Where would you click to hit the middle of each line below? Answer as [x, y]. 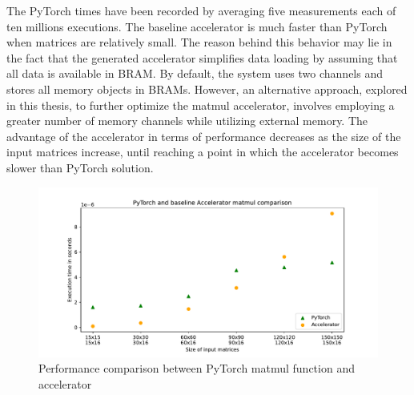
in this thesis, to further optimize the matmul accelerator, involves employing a [201, 105]
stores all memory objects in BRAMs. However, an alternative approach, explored [207, 89]
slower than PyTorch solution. [80, 167]
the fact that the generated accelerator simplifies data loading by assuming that [202, 57]
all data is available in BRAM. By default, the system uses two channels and [195, 73]
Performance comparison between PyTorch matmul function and [197, 368]
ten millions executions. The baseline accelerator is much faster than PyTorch [197, 26]
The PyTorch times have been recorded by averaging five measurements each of [201, 10]
